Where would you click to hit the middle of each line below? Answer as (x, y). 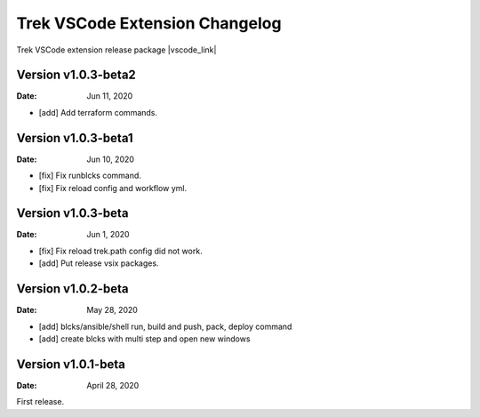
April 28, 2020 (113, 385)
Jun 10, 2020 (111, 159)
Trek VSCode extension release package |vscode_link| (116, 50)
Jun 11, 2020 (110, 96)
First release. (40, 402)
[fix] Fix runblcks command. (90, 176)
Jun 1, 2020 (108, 235)
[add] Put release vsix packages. (99, 263)
